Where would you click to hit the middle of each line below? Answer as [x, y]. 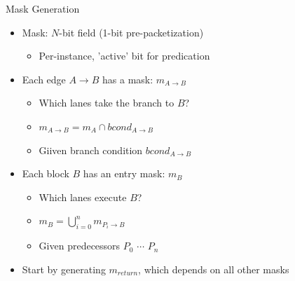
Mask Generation [43, 8]
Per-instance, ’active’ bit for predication [124, 56]
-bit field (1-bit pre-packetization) [131, 32]
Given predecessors [80, 246]
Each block [46, 173]
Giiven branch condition [91, 150]
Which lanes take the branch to [107, 103]
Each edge [44, 79]
